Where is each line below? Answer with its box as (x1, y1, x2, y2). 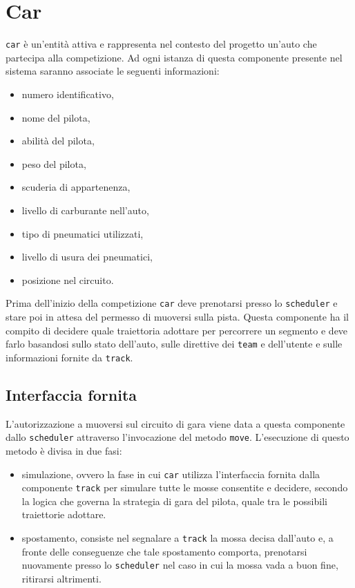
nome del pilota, (21, 110, 90, 124)
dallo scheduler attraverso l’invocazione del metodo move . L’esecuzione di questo (6, 430, 349, 444)
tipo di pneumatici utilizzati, (21, 226, 144, 240)
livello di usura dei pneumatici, (21, 249, 153, 264)
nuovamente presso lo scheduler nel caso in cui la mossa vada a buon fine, (21, 558, 338, 572)
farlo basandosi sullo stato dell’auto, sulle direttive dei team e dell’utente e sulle (6, 336, 343, 351)
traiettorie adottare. (21, 507, 106, 522)
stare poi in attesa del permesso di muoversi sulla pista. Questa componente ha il (6, 309, 349, 323)
